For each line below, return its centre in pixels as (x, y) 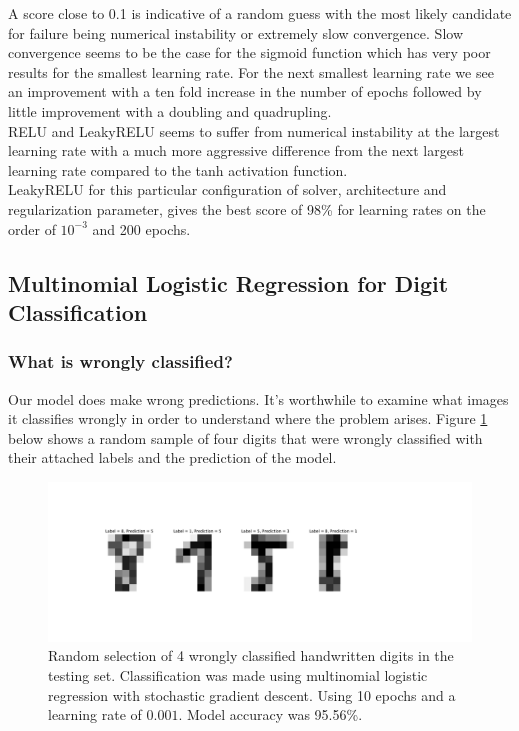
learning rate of (95, 714)
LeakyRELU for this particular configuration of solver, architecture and (227, 189)
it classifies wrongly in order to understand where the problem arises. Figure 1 (248, 418)
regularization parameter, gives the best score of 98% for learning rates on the (247, 208)
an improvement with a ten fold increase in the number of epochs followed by (245, 91)
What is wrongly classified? (120, 361)
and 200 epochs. (141, 228)
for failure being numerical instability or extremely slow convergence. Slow (235, 32)
